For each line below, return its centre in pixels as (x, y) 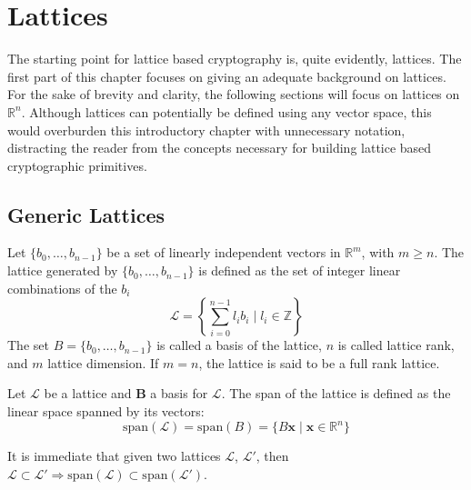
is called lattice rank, (396, 345)
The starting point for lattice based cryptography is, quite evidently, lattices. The (235, 59)
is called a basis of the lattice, (239, 345)
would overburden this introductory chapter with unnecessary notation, (206, 130)
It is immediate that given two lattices (114, 456)
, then (272, 456)
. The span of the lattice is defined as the (336, 393)
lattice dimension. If (103, 362)
